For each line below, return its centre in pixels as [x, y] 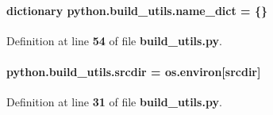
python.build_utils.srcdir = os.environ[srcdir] [134, 71]
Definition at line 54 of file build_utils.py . [114, 40]
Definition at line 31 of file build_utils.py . [114, 102]
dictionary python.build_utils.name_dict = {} [137, 10]
